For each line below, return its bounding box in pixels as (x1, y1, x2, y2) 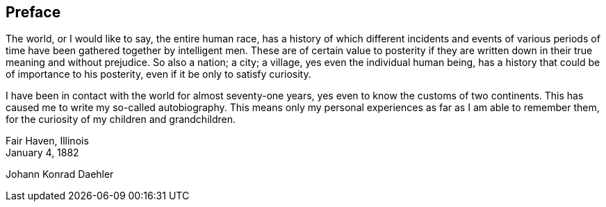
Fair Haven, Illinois (6, 135, 89, 147)
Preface (6, 3, 61, 21)
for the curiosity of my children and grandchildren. (6, 113, 236, 126)
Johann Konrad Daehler (6, 168, 114, 181)
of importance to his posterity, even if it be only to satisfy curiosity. (6, 68, 311, 81)
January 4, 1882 (6, 147, 79, 159)
